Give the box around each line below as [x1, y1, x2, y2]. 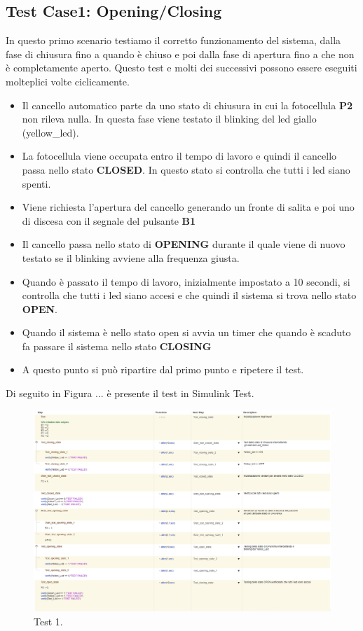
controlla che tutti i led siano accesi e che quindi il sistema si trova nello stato [22, 288, 357, 303]
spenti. [22, 176, 51, 190]
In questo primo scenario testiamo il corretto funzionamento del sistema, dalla [6, 33, 341, 48]
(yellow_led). [22, 125, 79, 139]
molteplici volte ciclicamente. [6, 74, 130, 88]
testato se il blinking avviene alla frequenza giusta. [22, 250, 240, 265]
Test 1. [34, 614, 63, 629]
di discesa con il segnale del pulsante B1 [22, 213, 196, 228]
